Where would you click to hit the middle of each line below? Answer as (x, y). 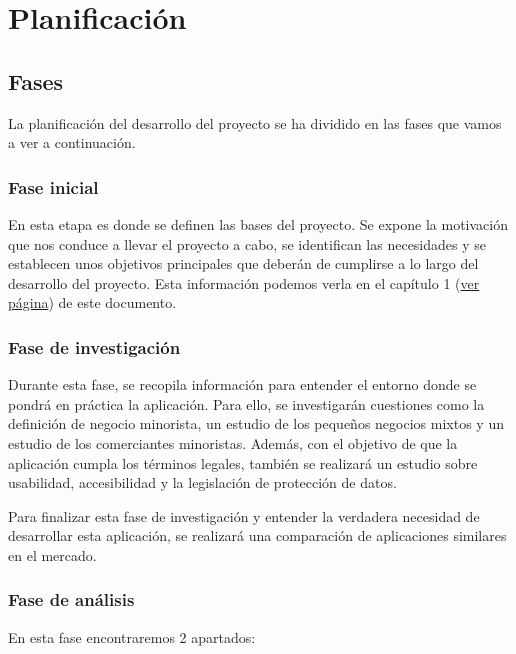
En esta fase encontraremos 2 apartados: (132, 636)
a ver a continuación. (72, 142)
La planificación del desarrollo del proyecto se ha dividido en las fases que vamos (255, 122)
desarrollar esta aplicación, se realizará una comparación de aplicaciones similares (257, 535)
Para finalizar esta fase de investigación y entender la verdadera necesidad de (244, 515)
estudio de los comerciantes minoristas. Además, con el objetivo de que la (233, 442)
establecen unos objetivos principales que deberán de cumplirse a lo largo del (243, 263)
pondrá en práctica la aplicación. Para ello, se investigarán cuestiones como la (246, 403)
